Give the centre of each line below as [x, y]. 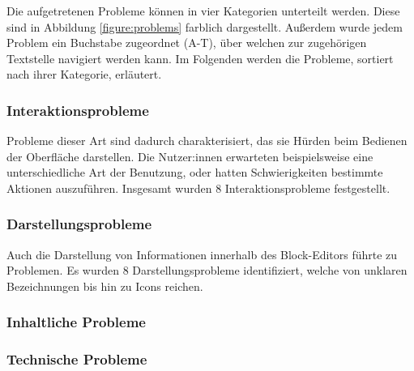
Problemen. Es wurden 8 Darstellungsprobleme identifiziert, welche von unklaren [207, 270]
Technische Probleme [77, 359]
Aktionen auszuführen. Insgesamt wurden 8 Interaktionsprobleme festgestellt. [198, 188]
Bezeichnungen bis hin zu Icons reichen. [105, 286]
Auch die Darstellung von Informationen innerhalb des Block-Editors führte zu [202, 254]
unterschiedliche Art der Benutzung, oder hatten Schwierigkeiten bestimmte [195, 172]
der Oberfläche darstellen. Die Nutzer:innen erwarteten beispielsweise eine [190, 156]
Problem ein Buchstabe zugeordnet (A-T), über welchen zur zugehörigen [187, 43]
